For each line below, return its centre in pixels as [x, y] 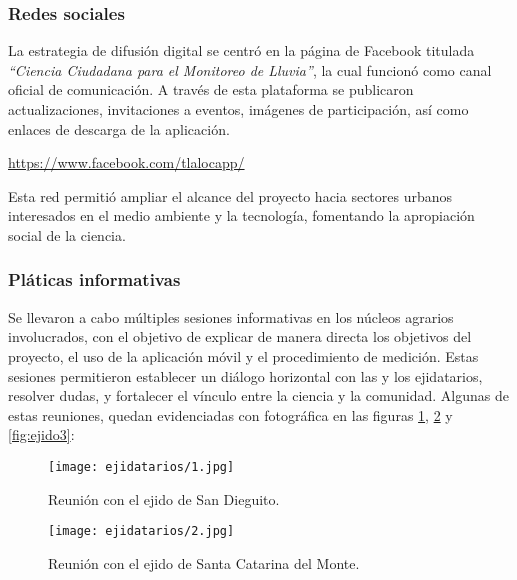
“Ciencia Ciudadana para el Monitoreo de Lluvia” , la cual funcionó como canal [250, 69]
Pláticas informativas [94, 279]
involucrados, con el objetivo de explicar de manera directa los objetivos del [240, 336]
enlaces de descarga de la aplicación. [119, 128]
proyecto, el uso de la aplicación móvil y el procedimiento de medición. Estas [243, 355]
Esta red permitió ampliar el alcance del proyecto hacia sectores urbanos [230, 195]
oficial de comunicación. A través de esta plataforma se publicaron [211, 89]
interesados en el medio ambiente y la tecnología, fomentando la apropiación [241, 215]
